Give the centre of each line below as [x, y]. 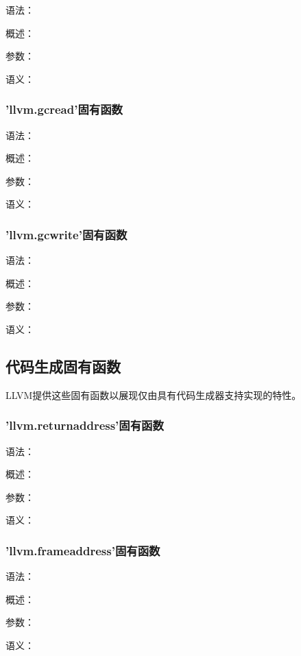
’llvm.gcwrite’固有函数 [67, 234]
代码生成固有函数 [63, 366]
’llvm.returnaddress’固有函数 [85, 425]
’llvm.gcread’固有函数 [64, 109]
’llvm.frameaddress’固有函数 [83, 550]
